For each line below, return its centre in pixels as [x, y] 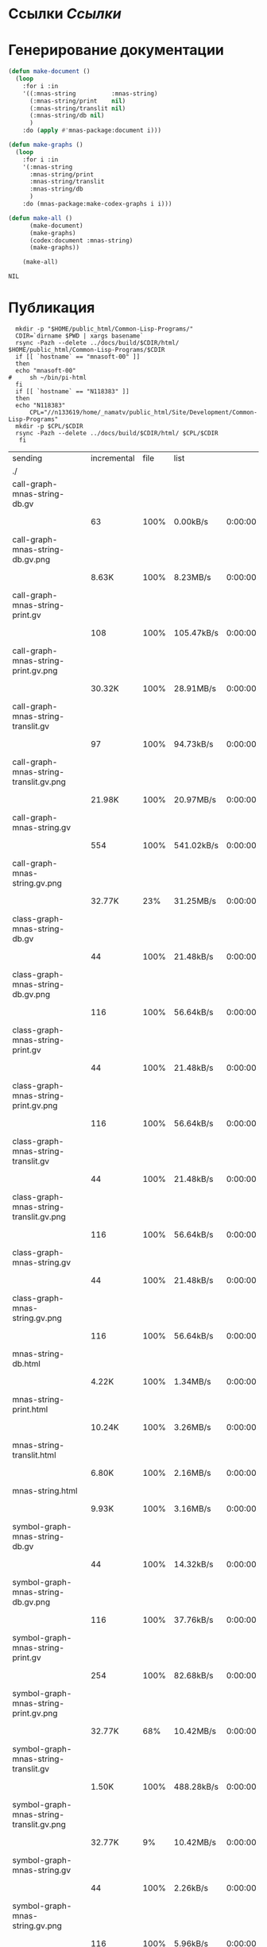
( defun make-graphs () [46, 145]
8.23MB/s [192, 578]
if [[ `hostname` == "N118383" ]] [72, 392]
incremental [112, 458]
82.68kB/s [193, 1675]
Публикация [52, 308]
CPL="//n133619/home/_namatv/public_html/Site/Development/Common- [143, 413]
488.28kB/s [196, 1787]
